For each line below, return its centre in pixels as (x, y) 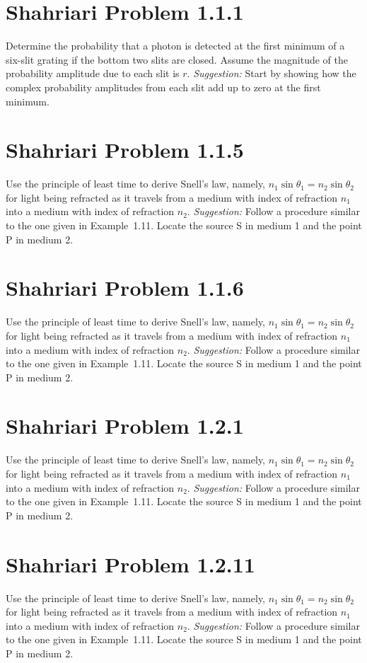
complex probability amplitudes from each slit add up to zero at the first (163, 87)
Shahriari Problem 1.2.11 (130, 564)
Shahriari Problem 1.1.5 (125, 150)
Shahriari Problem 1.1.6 (125, 288)
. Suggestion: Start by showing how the (272, 73)
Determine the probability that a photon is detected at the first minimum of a (175, 46)
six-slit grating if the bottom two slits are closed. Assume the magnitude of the (177, 59)
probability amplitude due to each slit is (93, 73)
